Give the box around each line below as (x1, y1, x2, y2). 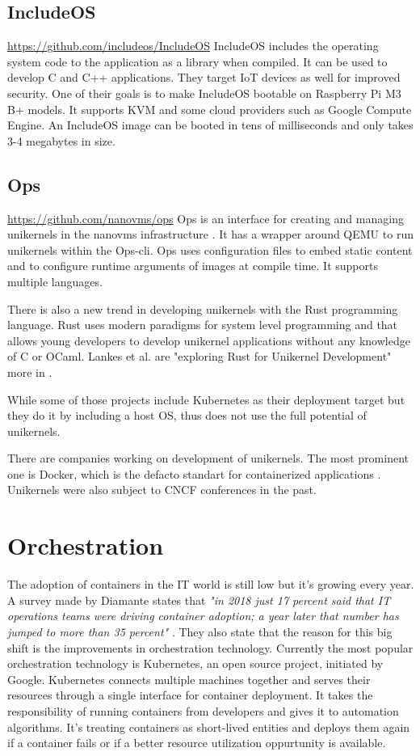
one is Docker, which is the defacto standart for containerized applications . (7, 465, 381, 482)
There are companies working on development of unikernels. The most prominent (7, 450, 409, 467)
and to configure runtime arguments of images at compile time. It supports (7, 257, 378, 274)
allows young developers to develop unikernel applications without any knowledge (7, 332, 410, 348)
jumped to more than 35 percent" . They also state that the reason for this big (7, 623, 393, 640)
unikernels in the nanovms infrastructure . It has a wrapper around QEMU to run (7, 226, 414, 243)
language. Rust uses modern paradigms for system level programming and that (7, 316, 398, 333)
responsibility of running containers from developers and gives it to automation (7, 702, 399, 719)
